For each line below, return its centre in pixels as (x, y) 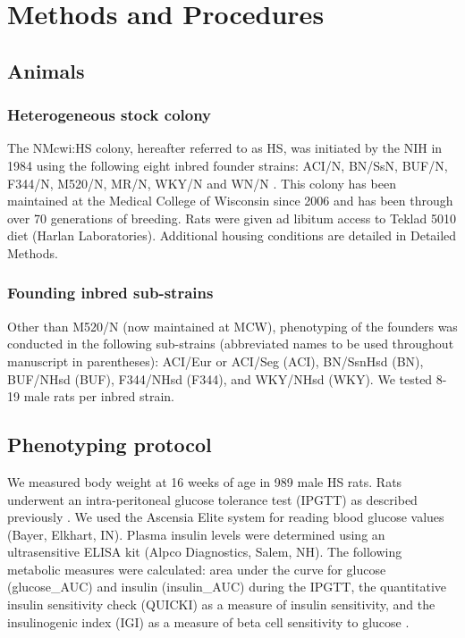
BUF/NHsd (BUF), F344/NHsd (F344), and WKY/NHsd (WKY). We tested (220, 378)
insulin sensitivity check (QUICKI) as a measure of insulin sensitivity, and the (221, 604)
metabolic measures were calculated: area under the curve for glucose (197, 569)
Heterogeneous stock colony (110, 115)
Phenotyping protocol (110, 445)
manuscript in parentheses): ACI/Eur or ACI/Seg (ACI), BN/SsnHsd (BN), (216, 361)
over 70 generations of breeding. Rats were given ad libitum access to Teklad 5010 (232, 218)
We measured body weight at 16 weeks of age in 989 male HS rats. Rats (205, 481)
